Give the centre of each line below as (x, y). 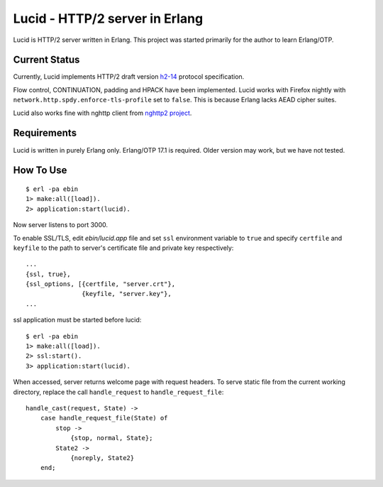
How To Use (40, 170)
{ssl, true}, (48, 274)
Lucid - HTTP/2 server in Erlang (108, 18)
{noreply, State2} (102, 458)
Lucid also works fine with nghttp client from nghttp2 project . (102, 113)
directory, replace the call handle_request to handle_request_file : (118, 392)
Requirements (45, 133)
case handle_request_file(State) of (104, 418)
